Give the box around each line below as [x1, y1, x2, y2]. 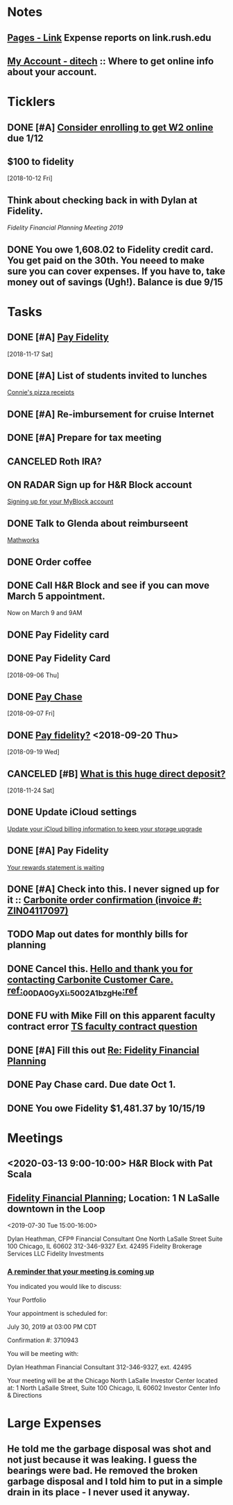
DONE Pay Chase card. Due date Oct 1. [7, 1079, 176, 1090]
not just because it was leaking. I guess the [7, 1454, 198, 1465]
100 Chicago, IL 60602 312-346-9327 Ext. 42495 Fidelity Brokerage [7, 1242, 202, 1250]
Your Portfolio [7, 1296, 46, 1304]
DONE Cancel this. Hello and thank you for [7, 963, 193, 975]
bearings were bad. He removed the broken [7, 1464, 198, 1477]
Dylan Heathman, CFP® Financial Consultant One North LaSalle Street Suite [7, 1235, 223, 1243]
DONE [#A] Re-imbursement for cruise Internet [7, 408, 214, 420]
